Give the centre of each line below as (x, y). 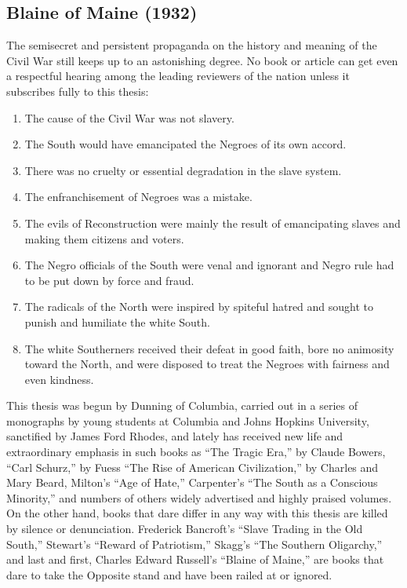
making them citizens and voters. (104, 238)
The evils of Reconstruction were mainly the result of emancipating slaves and (213, 223)
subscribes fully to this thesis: (78, 91)
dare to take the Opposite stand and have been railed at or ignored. (169, 574)
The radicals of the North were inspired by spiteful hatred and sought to (199, 307)
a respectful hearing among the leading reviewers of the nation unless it (178, 76)
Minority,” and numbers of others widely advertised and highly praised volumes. (199, 497)
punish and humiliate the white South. (117, 321)
